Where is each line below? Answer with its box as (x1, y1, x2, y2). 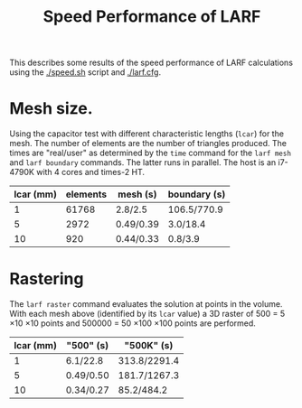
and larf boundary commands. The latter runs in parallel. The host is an (9, 157, 277, 168)
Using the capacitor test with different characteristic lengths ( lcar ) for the (9, 128, 285, 139)
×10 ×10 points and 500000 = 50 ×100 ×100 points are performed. (9, 318, 256, 329)
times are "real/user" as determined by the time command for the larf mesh (9, 147, 292, 159)
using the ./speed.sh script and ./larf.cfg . (9, 67, 161, 78)
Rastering (9, 269, 84, 290)
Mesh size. (9, 98, 93, 119)
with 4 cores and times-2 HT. (35, 167, 146, 178)
